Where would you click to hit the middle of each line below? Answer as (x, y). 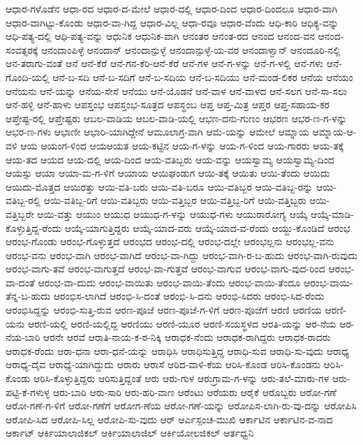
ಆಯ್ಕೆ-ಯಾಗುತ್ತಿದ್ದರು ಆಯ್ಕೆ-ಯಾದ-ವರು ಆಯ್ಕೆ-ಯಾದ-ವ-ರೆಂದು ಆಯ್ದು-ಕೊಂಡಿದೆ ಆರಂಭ (207, 227)
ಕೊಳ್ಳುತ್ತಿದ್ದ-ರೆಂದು (34, 227)
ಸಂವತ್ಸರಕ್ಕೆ (22, 49)
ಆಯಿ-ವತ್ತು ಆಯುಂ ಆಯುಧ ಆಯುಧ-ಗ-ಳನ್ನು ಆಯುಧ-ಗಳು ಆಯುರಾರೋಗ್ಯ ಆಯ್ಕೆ (172, 213)
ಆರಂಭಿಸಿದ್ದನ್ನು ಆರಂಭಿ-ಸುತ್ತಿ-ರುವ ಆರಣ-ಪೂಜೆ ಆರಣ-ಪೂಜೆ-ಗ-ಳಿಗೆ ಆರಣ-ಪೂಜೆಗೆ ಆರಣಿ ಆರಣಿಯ (164, 310)
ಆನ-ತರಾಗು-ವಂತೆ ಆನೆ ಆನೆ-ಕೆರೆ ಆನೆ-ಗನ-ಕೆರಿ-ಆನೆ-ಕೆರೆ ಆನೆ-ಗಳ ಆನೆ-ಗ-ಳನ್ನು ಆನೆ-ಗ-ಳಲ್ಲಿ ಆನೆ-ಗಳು (165, 63)
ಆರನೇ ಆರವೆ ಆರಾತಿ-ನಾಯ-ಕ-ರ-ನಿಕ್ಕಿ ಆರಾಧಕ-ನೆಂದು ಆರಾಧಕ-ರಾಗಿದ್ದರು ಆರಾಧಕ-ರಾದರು (187, 337)
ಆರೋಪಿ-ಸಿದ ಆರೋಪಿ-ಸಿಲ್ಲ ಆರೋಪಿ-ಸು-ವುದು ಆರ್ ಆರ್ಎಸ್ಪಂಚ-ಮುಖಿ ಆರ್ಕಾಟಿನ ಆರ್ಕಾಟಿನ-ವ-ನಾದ (169, 419)
